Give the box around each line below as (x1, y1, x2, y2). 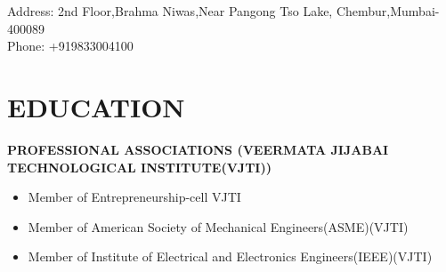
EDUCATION (7, 88, 185, 124)
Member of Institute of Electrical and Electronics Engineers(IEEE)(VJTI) (28, 247, 433, 266)
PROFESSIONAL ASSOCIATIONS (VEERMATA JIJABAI (7, 140, 389, 158)
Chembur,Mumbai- (336, 2, 440, 20)
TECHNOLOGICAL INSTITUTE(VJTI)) (7, 157, 272, 176)
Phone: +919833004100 (7, 36, 134, 55)
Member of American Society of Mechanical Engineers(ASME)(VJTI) (28, 217, 409, 236)
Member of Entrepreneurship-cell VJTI (28, 188, 241, 206)
